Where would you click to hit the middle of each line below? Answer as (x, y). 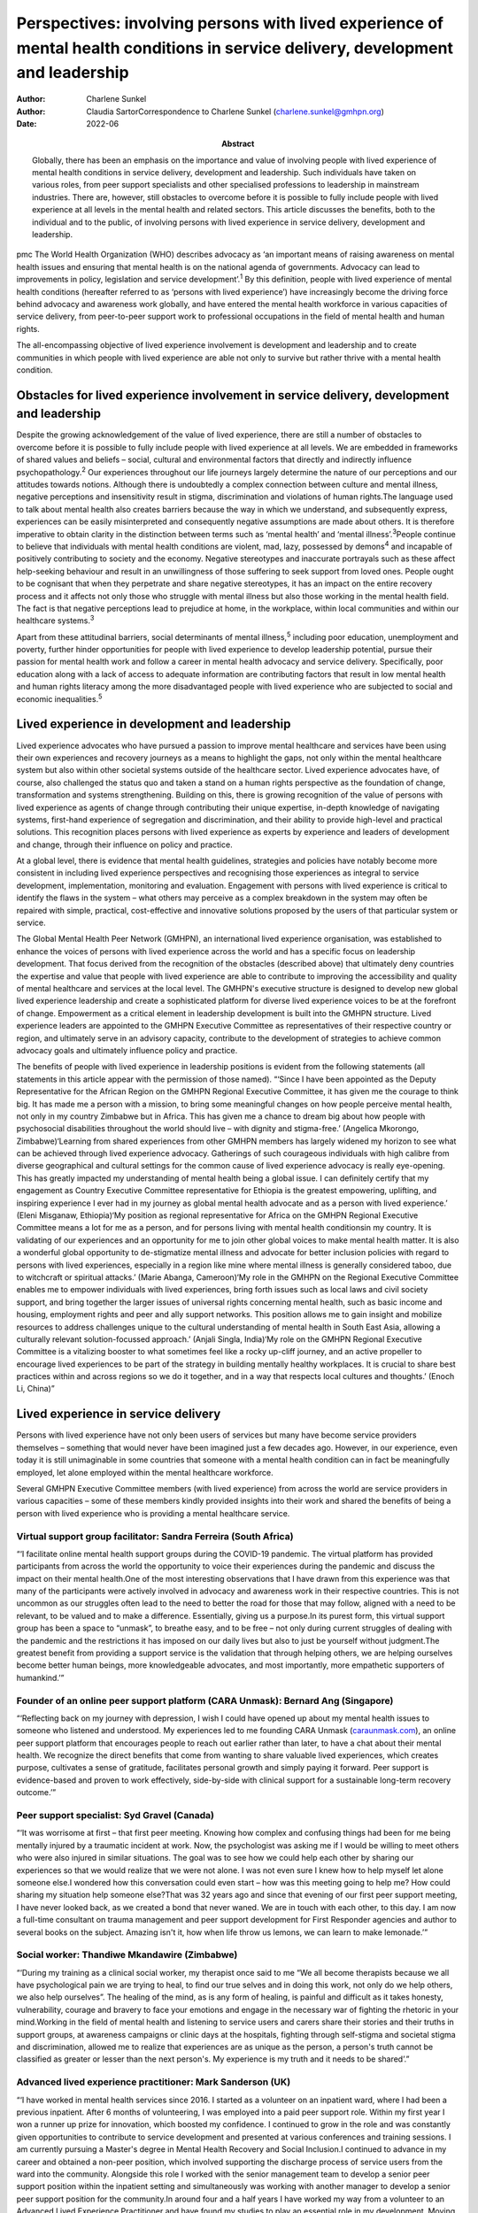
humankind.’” (40, 1677)
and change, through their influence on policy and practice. (125, 844)
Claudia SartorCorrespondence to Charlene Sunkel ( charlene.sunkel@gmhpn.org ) (235, 112)
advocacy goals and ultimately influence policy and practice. (127, 1050)
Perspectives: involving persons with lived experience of (230, 23)
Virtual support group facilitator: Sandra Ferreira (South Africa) (155, 1536)
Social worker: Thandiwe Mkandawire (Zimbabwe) (127, 1955)
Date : (27, 123)
